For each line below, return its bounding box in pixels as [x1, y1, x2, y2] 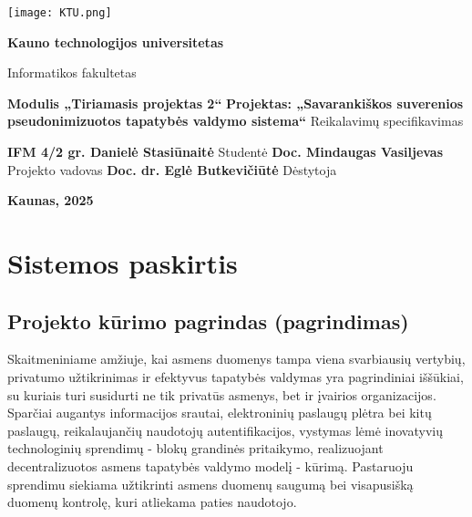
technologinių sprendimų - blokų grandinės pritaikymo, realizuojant [7, 439, 384, 458]
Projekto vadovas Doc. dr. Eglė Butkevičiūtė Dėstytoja [7, 160, 337, 179]
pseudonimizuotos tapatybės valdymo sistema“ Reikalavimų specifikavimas [7, 111, 464, 130]
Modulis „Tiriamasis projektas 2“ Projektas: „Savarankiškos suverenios [7, 93, 464, 112]
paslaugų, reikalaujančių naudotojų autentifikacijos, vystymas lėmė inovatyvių [7, 420, 443, 439]
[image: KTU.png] [7, 6, 112, 19]
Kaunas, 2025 [7, 191, 94, 210]
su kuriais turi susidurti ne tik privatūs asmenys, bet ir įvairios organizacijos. [7, 385, 436, 404]
